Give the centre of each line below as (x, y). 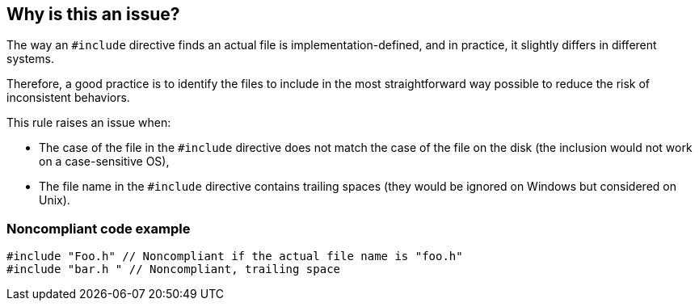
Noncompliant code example (99, 228)
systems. (30, 59)
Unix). (55, 200)
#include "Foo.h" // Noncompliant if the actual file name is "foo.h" (235, 257)
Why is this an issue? (93, 14)
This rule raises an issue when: (89, 123)
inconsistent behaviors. (68, 98)
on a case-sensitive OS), (104, 162)
